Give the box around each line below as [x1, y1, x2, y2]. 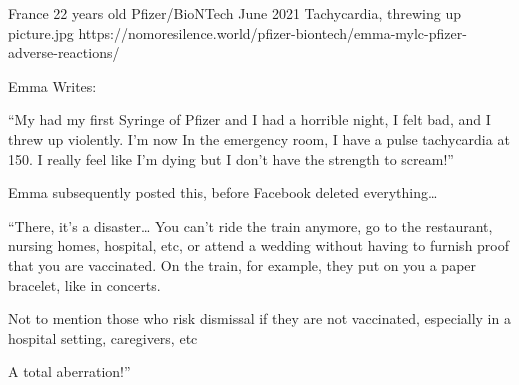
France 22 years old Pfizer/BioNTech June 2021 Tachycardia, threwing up [8, 3, 462, 23]
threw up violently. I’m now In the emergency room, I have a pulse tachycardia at [8, 128, 510, 149]
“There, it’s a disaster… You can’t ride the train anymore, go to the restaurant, [8, 215, 493, 236]
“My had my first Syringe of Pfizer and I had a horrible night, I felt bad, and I [8, 109, 491, 130]
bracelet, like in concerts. [8, 274, 161, 295]
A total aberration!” [8, 361, 131, 382]
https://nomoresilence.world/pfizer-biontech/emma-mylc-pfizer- [78, 22, 467, 43]
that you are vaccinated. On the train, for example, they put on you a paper [8, 254, 477, 275]
